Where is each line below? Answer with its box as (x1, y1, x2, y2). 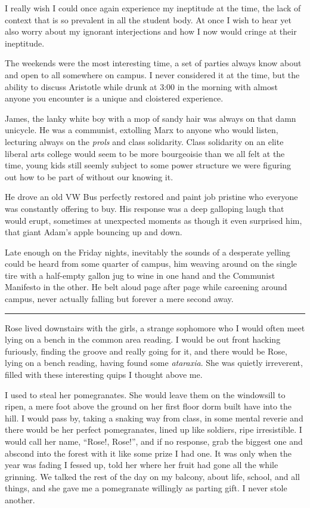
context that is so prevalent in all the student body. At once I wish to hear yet (5, 13, 292, 26)
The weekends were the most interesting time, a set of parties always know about (5, 57, 302, 69)
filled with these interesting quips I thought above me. (5, 368, 203, 381)
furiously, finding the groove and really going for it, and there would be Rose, (5, 344, 287, 357)
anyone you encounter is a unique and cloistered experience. (5, 92, 224, 104)
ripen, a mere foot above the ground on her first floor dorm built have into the (5, 400, 292, 412)
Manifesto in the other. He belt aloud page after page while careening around (5, 281, 287, 293)
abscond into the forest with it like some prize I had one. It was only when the (5, 447, 292, 459)
